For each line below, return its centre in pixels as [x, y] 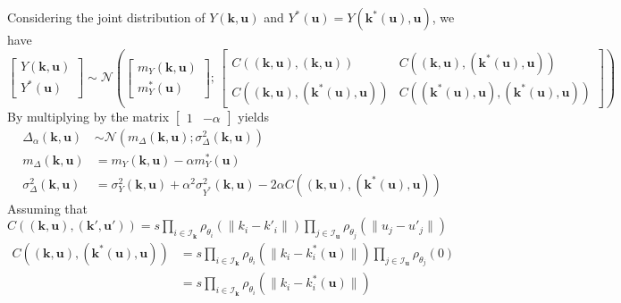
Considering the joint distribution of [106, 17]
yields [254, 116]
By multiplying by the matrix [88, 116]
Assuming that [47, 208]
